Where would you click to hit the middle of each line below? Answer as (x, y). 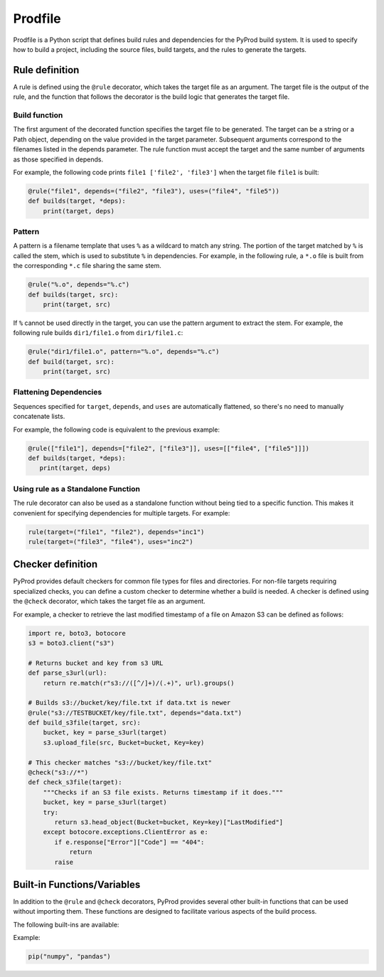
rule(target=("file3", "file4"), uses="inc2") (111, 541)
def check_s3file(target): (75, 783)
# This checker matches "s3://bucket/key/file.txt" (120, 762)
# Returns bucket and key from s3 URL (96, 663)
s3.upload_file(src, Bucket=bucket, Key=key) (124, 742)
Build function (38, 115)
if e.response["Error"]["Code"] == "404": (129, 842)
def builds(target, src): (73, 294)
